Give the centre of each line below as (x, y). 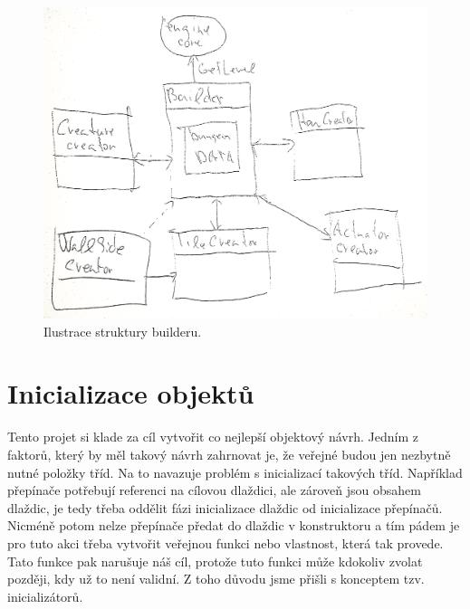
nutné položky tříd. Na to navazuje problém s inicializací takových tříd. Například (235, 472)
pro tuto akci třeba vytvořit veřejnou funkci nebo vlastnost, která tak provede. (225, 542)
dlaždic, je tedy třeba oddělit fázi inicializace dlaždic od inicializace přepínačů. (225, 507)
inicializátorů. (45, 596)
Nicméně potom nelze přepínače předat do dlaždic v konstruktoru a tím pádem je (234, 525)
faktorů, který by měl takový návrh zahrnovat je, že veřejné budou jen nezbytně (229, 454)
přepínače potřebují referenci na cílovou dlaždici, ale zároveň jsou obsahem (214, 490)
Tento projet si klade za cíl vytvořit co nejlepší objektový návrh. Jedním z (213, 437)
